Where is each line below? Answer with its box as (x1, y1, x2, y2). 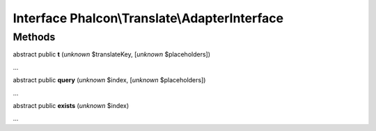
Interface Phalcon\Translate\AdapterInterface (13, 10, 284, 26)
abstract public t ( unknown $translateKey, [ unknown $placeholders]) (13, 50, 211, 59)
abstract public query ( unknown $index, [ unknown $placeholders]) (13, 76, 206, 84)
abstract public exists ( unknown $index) (13, 101, 130, 109)
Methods (13, 31, 56, 43)
